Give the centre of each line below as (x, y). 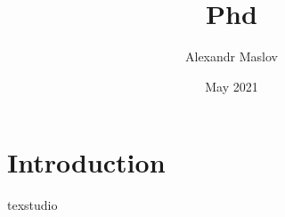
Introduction (86, 162)
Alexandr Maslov (232, 56)
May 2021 (232, 86)
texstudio (33, 205)
